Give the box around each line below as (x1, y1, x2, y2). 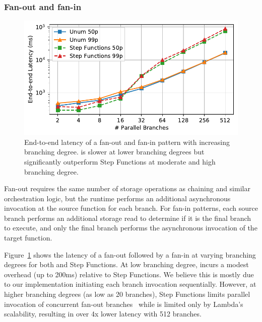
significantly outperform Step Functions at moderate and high (24, 156, 216, 167)
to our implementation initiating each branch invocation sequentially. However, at (4, 279, 256, 289)
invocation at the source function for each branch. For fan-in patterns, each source (4, 203, 258, 213)
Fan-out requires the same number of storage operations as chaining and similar (4, 183, 250, 194)
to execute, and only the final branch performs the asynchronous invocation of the (4, 222, 257, 233)
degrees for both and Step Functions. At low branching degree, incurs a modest (4, 259, 249, 270)
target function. (4, 232, 52, 243)
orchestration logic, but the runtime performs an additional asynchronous (4, 193, 231, 203)
